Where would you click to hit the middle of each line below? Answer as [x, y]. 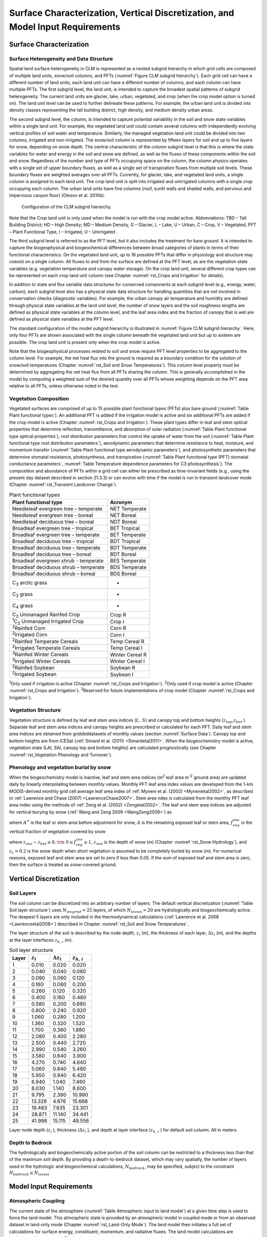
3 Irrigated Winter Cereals [41, 661]
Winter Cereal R [128, 655]
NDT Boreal [123, 522]
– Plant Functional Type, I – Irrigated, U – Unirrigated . [64, 232]
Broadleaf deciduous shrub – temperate [58, 568]
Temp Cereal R [127, 641]
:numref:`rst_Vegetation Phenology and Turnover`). [61, 755]
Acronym [121, 502]
